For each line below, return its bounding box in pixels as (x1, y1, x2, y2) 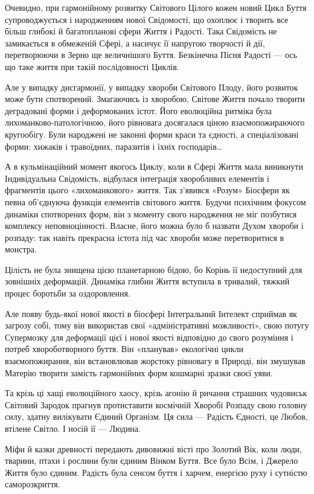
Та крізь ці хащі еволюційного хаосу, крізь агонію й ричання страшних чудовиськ (5, 387, 307, 399)
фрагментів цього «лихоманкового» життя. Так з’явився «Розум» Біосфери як (5, 184, 290, 196)
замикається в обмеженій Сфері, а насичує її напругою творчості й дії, (5, 36, 265, 49)
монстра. (5, 243, 37, 255)
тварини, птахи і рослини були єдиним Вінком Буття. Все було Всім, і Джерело (5, 454, 298, 467)
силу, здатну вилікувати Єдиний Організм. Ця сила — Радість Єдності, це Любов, (5, 410, 308, 423)
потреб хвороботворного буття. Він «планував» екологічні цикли (5, 342, 243, 355)
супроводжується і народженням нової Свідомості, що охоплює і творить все (5, 13, 289, 25)
